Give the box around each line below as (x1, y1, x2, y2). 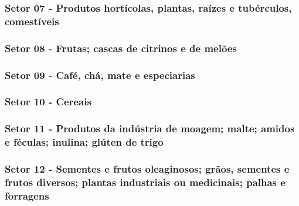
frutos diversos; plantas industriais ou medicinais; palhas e (5, 174, 286, 189)
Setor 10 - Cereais (5, 94, 91, 109)
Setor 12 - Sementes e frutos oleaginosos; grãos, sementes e (5, 161, 290, 176)
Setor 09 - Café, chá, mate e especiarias (5, 67, 195, 82)
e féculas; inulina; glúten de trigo (5, 135, 164, 149)
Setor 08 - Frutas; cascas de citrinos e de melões (5, 40, 237, 55)
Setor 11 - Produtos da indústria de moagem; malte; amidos (5, 121, 295, 136)
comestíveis (5, 13, 59, 28)
